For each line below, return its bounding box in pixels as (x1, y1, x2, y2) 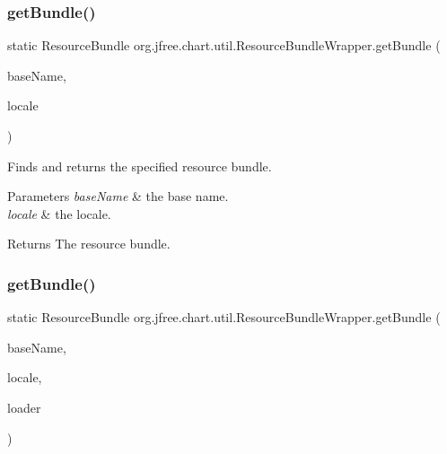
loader (7, 397, 41, 416)
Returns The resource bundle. (7, 234, 171, 253)
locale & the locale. (7, 204, 111, 223)
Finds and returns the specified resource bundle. (7, 156, 272, 175)
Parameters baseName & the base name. (7, 187, 229, 205)
